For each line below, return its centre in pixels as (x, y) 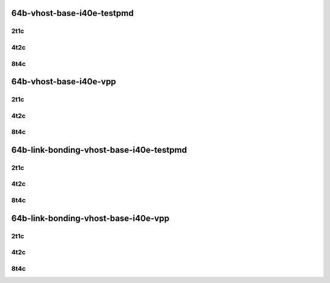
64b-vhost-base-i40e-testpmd (72, 13)
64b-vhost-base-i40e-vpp (64, 82)
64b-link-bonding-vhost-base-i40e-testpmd (99, 150)
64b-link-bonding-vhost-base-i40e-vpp (90, 218)
